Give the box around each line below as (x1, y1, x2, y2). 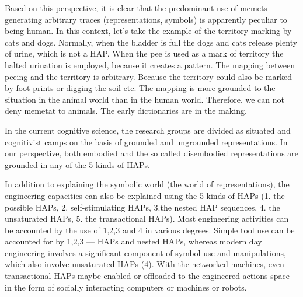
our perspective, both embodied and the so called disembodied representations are (5, 147, 299, 159)
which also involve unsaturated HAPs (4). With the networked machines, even (5, 258, 284, 270)
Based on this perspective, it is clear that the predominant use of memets (5, 2, 267, 13)
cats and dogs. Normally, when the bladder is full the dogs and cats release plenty (5, 36, 298, 48)
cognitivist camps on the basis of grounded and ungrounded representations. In (5, 135, 288, 148)
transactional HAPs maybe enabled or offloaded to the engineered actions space (5, 270, 290, 282)
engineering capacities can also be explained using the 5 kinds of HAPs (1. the (5, 189, 285, 201)
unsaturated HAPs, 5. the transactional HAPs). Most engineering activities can (5, 212, 289, 225)
